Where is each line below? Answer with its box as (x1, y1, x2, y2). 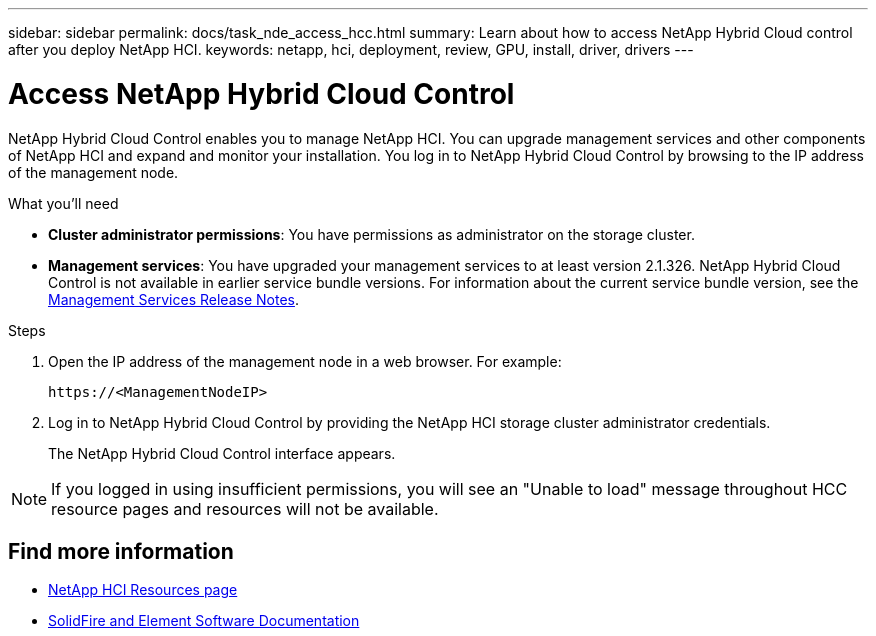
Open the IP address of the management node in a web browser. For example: (48, 352, 562, 370)
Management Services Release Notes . (48, 290, 299, 308)
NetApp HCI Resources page (48, 581, 238, 599)
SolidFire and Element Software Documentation (48, 612, 360, 630)
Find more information (8, 538, 234, 564)
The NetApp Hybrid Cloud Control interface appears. (48, 444, 396, 462)
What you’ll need (8, 194, 119, 212)
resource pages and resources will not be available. (51, 498, 439, 519)
